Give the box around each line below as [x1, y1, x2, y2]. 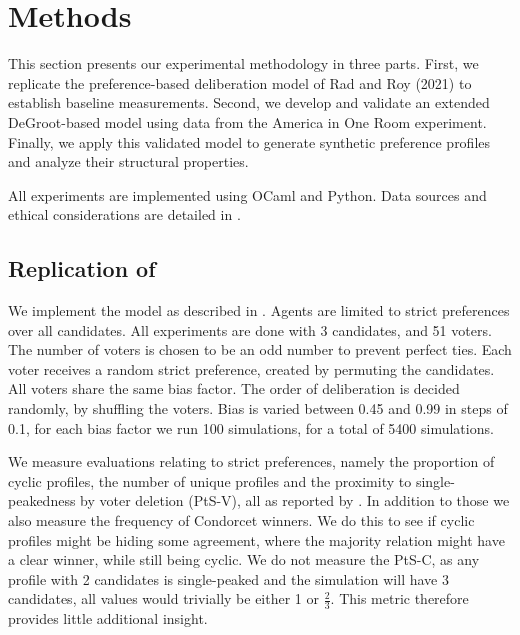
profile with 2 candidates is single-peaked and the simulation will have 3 [8, 568, 449, 589]
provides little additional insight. [8, 608, 208, 629]
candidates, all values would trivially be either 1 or [8, 588, 320, 609]
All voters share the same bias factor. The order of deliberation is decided [8, 378, 460, 399]
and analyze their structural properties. [8, 151, 249, 172]
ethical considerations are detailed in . [8, 204, 241, 225]
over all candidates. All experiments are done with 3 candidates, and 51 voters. [8, 319, 492, 340]
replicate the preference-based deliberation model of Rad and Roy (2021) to [8, 72, 472, 93]
